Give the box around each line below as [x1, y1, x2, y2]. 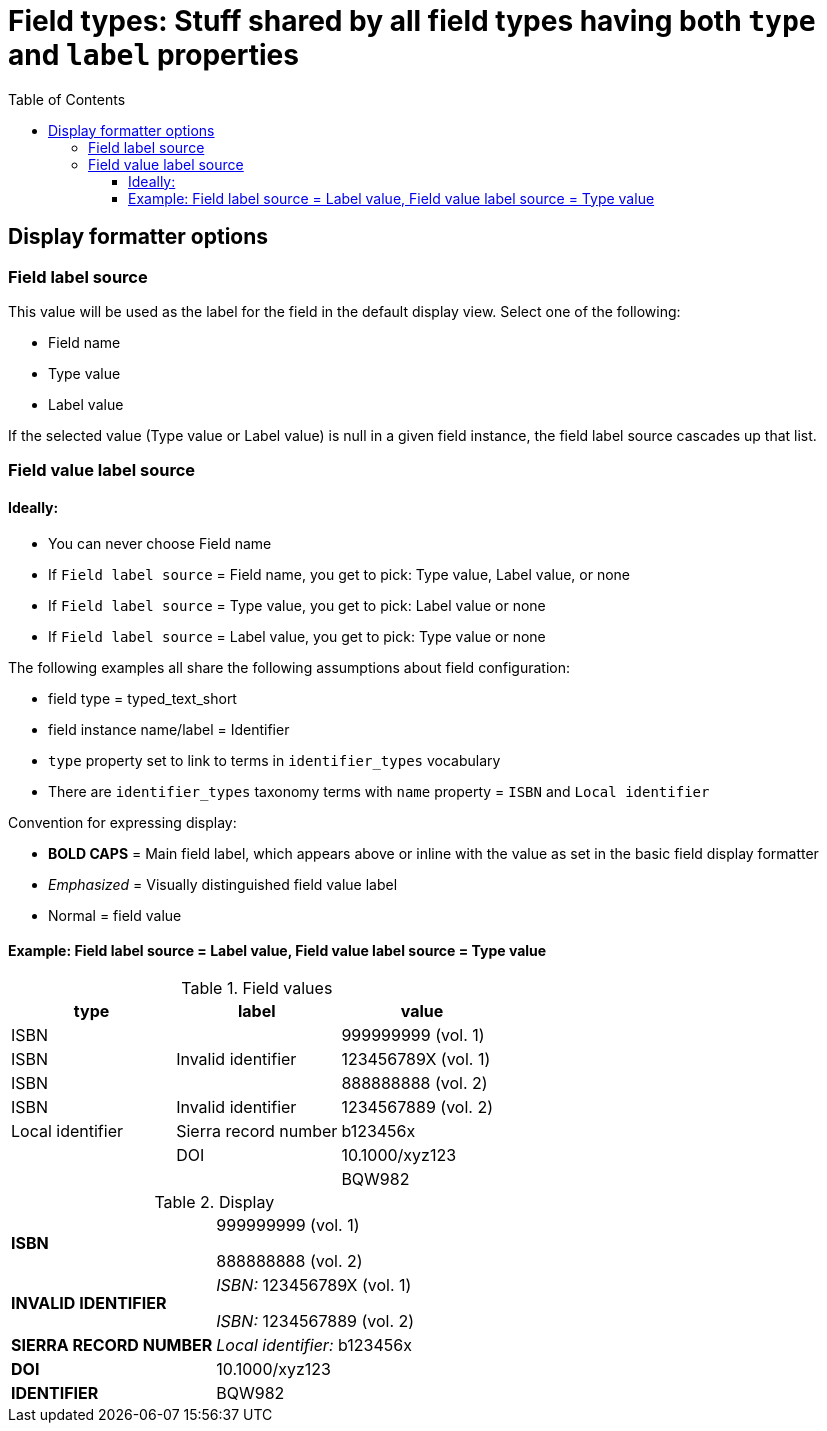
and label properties [8, 38, 299, 72]
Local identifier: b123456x [216, 1334, 412, 1355]
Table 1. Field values [181, 977, 333, 998]
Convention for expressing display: [8, 813, 237, 831]
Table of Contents [8, 90, 126, 108]
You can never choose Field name [48, 534, 272, 552]
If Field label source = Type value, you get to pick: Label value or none [48, 596, 546, 614]
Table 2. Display [154, 1191, 275, 1212]
